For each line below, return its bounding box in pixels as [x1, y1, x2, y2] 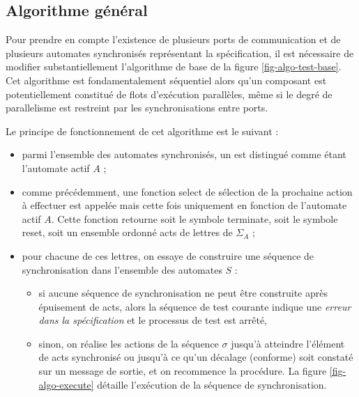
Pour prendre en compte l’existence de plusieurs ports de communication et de [6, 32, 341, 47]
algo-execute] [38, 377, 94, 391]
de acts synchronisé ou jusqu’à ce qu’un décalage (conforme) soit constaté [38, 350, 353, 364]
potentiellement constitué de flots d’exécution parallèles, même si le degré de [6, 86, 333, 101]
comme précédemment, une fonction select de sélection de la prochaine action [22, 184, 353, 198]
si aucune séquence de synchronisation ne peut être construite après [38, 286, 328, 300]
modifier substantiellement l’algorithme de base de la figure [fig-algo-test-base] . [6, 59, 342, 74]
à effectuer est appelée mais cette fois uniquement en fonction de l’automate [22, 198, 347, 212]
